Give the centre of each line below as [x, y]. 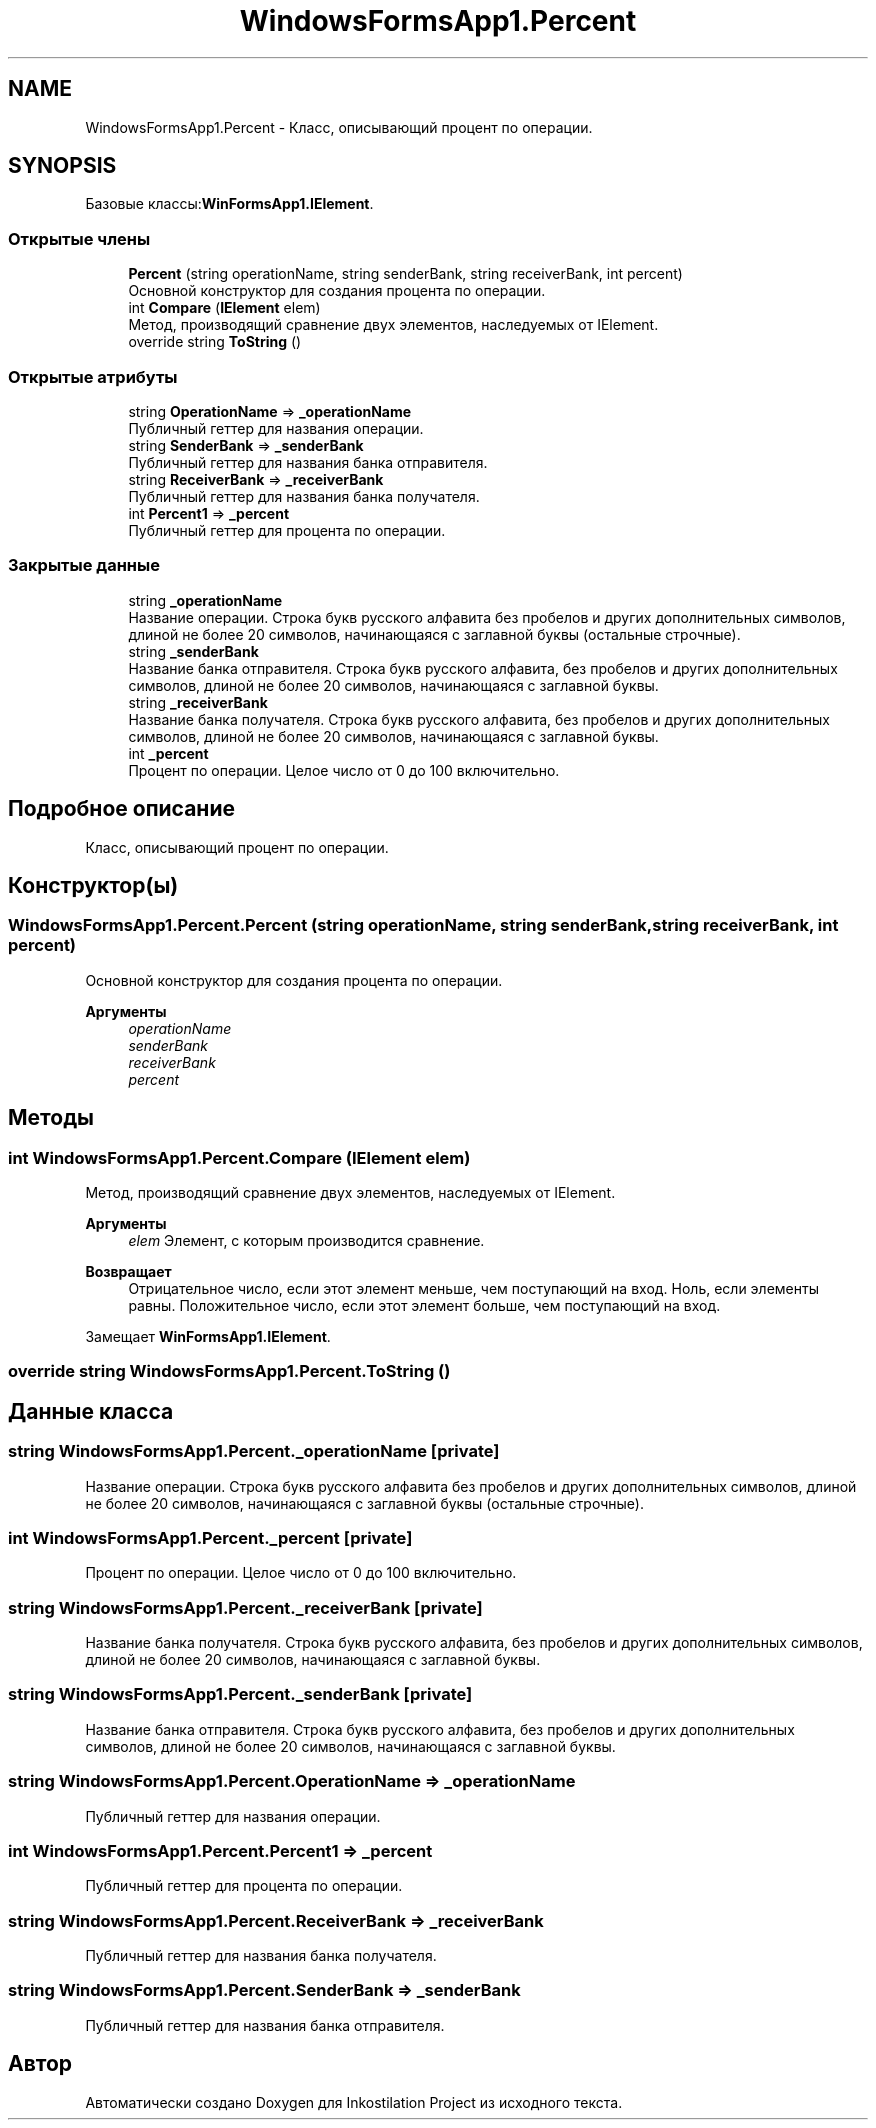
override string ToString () [215, 342]
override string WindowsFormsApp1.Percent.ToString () [229, 1371]
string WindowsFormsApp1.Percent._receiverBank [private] [245, 1607]
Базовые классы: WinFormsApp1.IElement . [229, 204]
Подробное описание [121, 809]
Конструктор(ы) [93, 885]
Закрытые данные [84, 565]
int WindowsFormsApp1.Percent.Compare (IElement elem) [239, 1157]
